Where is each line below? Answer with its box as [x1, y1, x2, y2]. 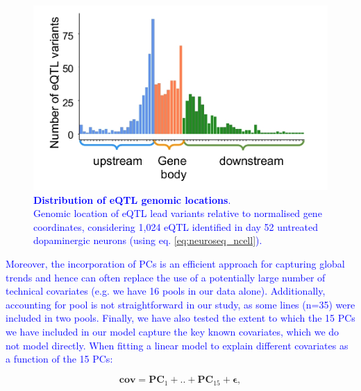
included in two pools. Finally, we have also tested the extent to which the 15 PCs [6, 311, 355, 325]
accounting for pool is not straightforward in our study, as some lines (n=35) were [6, 297, 355, 311]
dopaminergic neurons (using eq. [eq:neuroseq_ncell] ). [33, 233, 262, 247]
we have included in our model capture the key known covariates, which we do [6, 324, 339, 338]
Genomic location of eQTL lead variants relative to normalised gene [33, 206, 322, 220]
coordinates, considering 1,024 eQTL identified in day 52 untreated [33, 219, 318, 234]
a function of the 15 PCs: [6, 351, 113, 366]
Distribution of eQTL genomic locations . [33, 192, 231, 207]
